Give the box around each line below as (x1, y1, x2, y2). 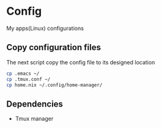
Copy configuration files (6, 42, 101, 53)
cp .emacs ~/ (6, 70, 40, 77)
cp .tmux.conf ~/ (6, 76, 51, 82)
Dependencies (6, 99, 63, 109)
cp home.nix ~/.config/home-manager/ (6, 81, 103, 88)
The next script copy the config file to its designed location (6, 58, 155, 66)
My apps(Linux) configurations (6, 24, 84, 32)
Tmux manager (15, 115, 54, 122)
